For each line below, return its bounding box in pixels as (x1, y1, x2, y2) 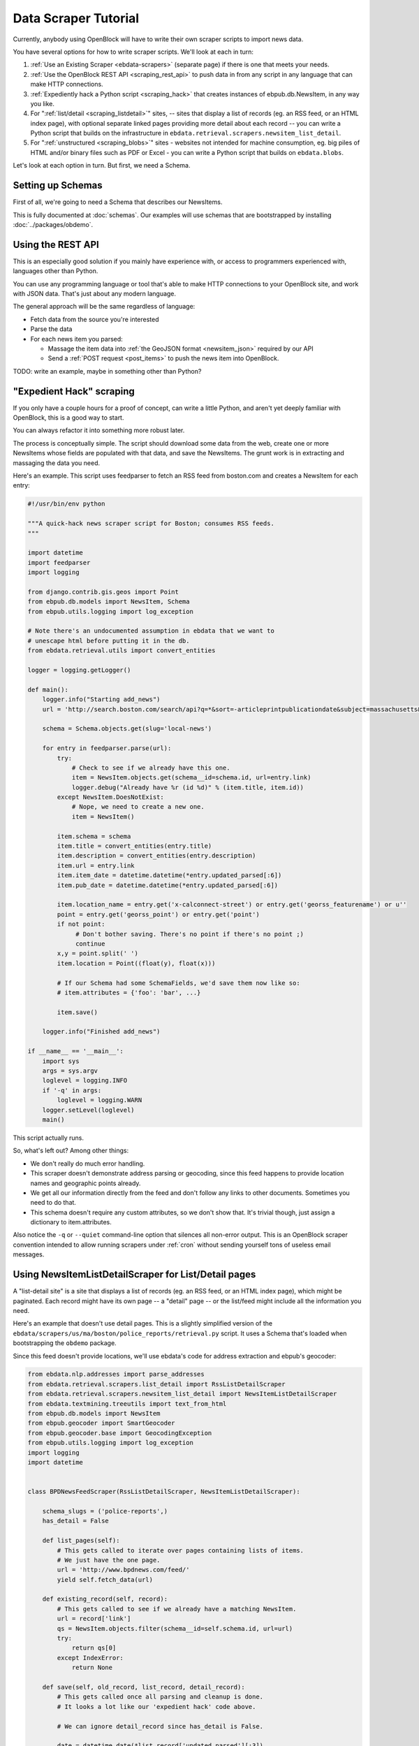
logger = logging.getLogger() (27, 666, 131, 674)
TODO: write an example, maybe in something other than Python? (13, 367, 202, 375)
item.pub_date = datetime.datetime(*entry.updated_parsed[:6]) (57, 881, 279, 889)
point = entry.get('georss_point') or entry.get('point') (57, 910, 260, 918)
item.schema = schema (57, 832, 131, 840)
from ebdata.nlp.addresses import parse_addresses (27, 1370, 205, 1379)
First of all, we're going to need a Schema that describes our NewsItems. (13, 198, 223, 206)
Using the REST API (13, 238, 99, 251)
